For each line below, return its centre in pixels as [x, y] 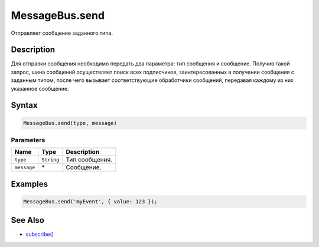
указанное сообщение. [40, 88]
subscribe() [40, 234]
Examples [30, 184]
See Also [27, 220]
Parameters [28, 140]
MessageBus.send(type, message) [70, 123]
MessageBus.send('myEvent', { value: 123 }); [90, 201]
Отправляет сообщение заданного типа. [62, 33]
